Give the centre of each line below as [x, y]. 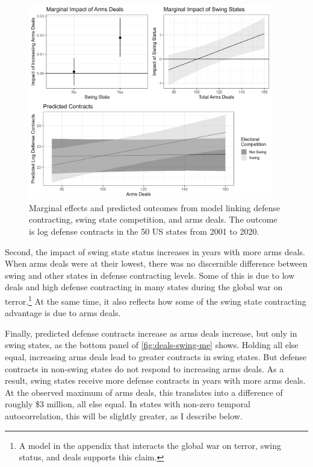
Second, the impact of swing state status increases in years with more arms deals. [155, 251]
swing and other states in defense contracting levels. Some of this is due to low [150, 275]
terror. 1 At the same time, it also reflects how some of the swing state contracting [156, 300]
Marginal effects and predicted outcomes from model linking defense [155, 207]
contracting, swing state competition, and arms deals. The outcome [153, 219]
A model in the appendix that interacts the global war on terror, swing [150, 445]
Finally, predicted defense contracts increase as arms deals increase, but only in [151, 333]
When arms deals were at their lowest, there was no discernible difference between [156, 263]
